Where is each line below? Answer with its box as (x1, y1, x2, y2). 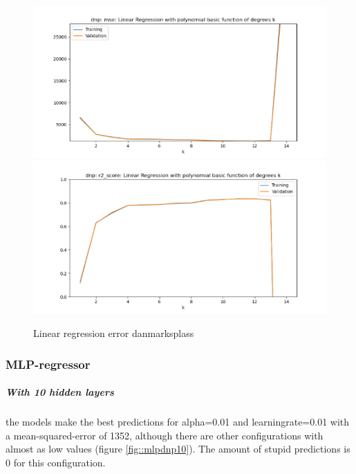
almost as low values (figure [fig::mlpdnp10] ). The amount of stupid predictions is (6, 441, 350, 456)
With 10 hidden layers (6, 385, 114, 399)
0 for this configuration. (6, 455, 106, 469)
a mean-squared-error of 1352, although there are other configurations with (6, 428, 324, 442)
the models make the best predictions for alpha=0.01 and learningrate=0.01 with (6, 414, 350, 429)
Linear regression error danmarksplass (33, 326, 194, 340)
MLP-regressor (6, 355, 91, 372)
